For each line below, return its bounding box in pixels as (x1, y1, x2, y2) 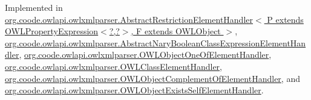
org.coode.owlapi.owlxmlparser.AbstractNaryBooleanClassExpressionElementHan (5, 36, 306, 49)
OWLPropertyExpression (5, 25, 99, 37)
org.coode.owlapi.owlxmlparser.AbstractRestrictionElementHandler (5, 13, 254, 25)
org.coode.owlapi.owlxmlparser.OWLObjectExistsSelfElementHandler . (5, 84, 264, 96)
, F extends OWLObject (131, 25, 221, 37)
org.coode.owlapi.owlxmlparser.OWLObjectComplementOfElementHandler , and (5, 72, 300, 84)
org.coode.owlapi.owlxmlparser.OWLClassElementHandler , (5, 60, 222, 72)
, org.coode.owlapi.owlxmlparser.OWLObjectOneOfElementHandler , (19, 48, 272, 61)
